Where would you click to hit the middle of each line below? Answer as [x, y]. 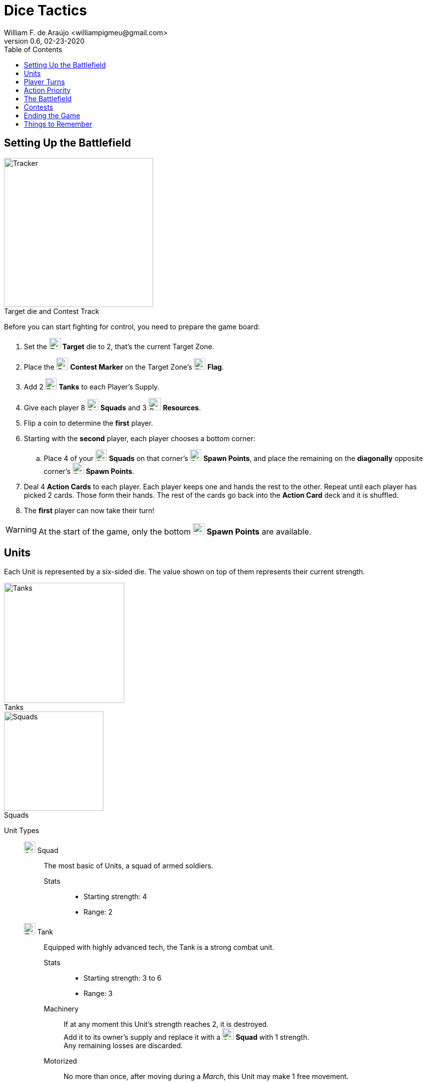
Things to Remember [58, 124]
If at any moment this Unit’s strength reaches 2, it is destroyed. [166, 1024]
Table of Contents [33, 49]
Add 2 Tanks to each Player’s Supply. [92, 387]
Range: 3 [98, 994]
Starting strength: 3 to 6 [123, 978]
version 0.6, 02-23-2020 [44, 41]
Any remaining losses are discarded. [123, 1046]
